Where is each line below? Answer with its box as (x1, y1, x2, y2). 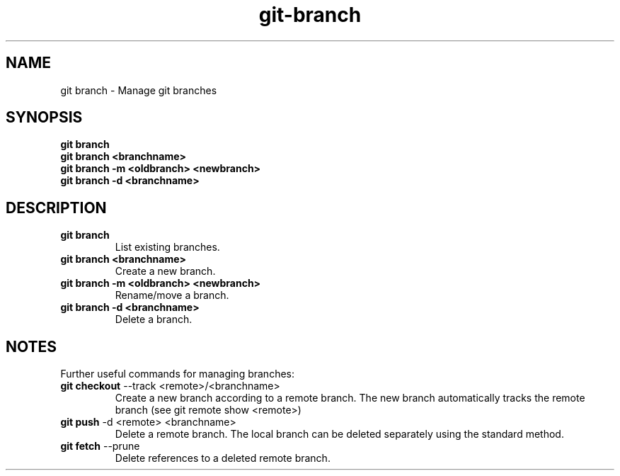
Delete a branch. (115, 313, 193, 326)
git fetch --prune (60, 440, 140, 453)
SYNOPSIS (6, 108, 83, 127)
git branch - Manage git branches (60, 84, 217, 96)
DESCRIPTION (6, 198, 107, 217)
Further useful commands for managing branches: (60, 368, 294, 380)
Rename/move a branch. (115, 289, 229, 302)
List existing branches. (115, 241, 220, 254)
